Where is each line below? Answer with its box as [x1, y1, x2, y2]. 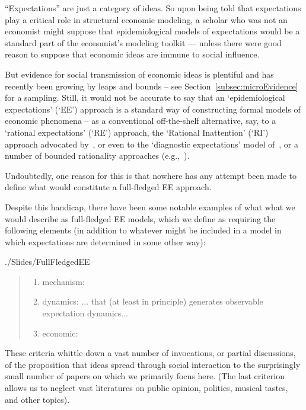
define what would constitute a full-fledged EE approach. [5, 181, 212, 193]
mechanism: [42, 275, 85, 287]
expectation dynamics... [42, 307, 128, 319]
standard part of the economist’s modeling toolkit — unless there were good [5, 36, 282, 49]
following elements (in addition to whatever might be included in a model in [5, 224, 282, 236]
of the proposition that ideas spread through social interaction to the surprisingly [5, 358, 301, 370]
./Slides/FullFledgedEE [5, 255, 90, 268]
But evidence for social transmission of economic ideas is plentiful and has [5, 68, 274, 80]
